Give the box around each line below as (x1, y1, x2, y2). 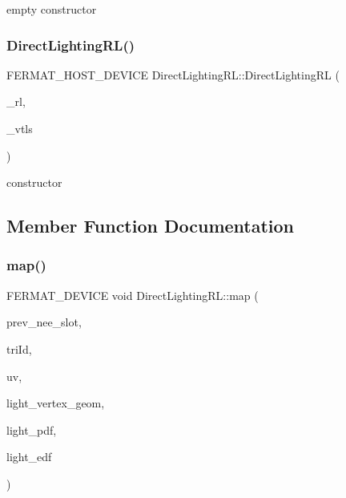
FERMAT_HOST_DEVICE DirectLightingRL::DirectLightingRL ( (6, 66, 340, 83)
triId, (6, 340, 32, 357)
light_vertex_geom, (6, 395, 105, 411)
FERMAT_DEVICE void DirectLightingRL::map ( (6, 286, 259, 303)
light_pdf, (6, 421, 57, 438)
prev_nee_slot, (6, 314, 82, 330)
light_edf (6, 448, 52, 465)
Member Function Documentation (6, 213, 295, 238)
